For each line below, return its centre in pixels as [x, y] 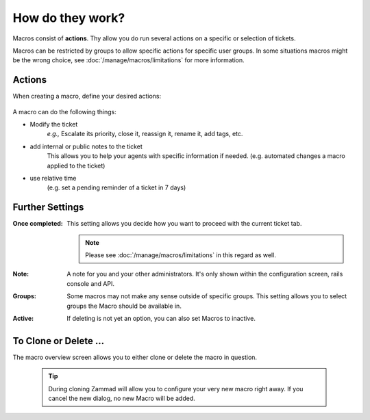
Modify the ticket [54, 124]
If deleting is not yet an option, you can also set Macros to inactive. [161, 318]
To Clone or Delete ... [59, 341]
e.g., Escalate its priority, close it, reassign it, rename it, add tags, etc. [145, 134]
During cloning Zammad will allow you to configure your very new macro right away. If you [176, 389]
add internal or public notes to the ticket [86, 146]
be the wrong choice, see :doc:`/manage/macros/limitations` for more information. [128, 60]
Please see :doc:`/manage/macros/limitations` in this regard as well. [181, 255]
